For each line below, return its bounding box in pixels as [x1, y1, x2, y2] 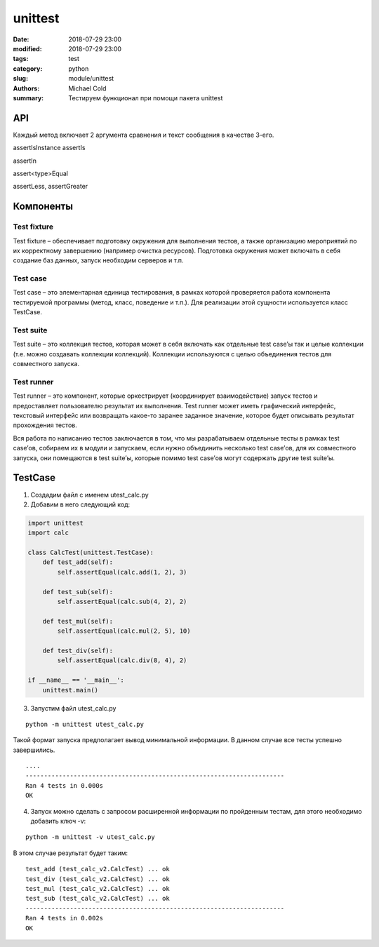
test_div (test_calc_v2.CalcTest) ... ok [25, 875, 170, 883]
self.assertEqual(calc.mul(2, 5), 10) [57, 627, 191, 635]
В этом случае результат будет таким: [13, 849, 128, 857]
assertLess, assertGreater [13, 182, 88, 191]
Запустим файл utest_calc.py [30, 704, 117, 712]
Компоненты [13, 201, 74, 213]
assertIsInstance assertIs [13, 144, 86, 152]
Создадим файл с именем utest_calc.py [30, 490, 149, 499]
